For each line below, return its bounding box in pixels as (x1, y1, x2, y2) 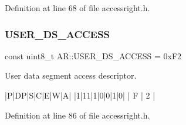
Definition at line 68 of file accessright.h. (5, 2, 150, 13)
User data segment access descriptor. (5, 69, 137, 82)
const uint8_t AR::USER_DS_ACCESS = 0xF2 (5, 49, 182, 62)
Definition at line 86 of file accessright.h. (5, 109, 150, 121)
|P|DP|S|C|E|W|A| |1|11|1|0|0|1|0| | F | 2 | (5, 89, 155, 101)
